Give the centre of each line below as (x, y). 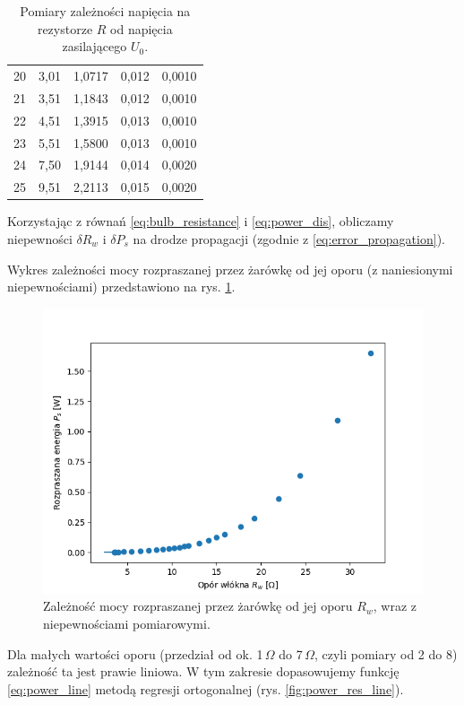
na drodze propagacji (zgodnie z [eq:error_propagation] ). (289, 238)
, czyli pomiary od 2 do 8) (386, 653)
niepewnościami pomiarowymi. (127, 623)
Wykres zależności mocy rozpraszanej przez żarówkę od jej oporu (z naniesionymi (230, 269)
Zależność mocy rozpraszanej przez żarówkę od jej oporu (198, 606)
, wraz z (395, 606)
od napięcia (142, 28)
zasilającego (95, 46)
